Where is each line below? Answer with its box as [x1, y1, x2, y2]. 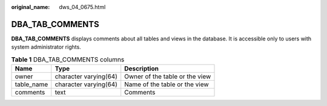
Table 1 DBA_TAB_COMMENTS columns [11, 55, 125, 63]
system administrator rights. [11, 43, 81, 51]
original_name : [11, 4, 50, 10]
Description [124, 64, 159, 73]
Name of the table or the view [124, 80, 209, 89]
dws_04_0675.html [59, 4, 106, 10]
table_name [15, 80, 48, 89]
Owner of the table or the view [124, 72, 211, 81]
